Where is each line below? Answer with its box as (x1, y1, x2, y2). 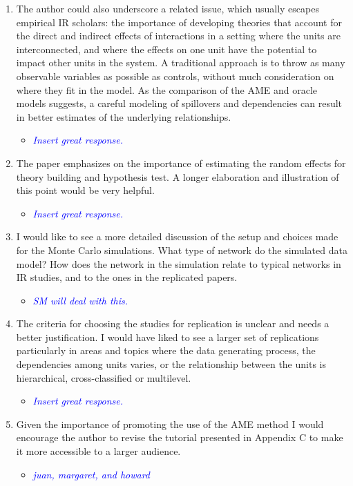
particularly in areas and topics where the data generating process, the (16, 343, 316, 358)
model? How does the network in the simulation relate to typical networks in (16, 256, 341, 271)
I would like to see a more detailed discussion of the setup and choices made (16, 229, 338, 244)
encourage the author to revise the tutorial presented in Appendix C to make (16, 430, 343, 445)
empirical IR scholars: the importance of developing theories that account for (16, 14, 342, 29)
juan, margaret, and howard (32, 467, 151, 481)
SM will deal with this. (32, 293, 128, 307)
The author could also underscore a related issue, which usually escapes (16, 1, 319, 15)
